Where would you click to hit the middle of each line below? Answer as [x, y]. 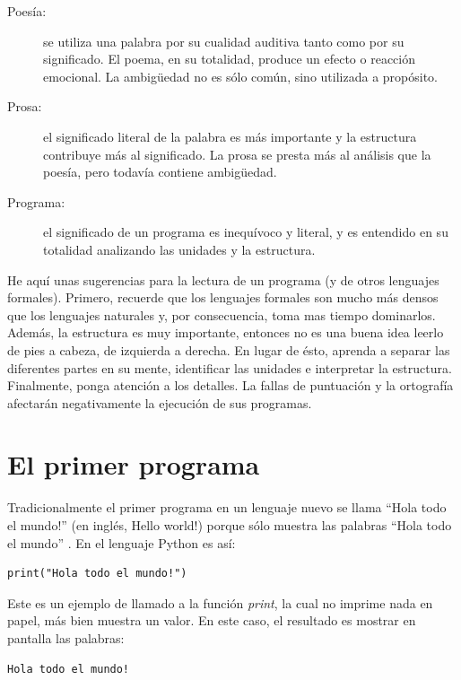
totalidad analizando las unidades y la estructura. [179, 249]
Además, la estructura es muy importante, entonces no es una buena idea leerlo [226, 332]
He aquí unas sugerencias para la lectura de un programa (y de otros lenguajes [223, 279]
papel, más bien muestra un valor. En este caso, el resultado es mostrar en [212, 620]
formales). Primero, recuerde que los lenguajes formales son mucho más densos [223, 297]
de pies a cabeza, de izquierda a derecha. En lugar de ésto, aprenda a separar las [229, 349]
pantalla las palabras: [66, 637]
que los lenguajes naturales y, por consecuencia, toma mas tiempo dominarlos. [222, 314]
